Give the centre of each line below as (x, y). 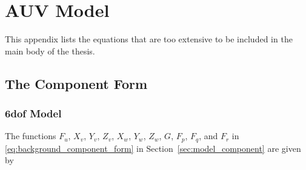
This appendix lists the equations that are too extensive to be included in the (149, 39)
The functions (31, 136)
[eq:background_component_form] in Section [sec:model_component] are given (153, 148)
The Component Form (76, 83)
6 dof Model (33, 113)
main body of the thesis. (50, 51)
